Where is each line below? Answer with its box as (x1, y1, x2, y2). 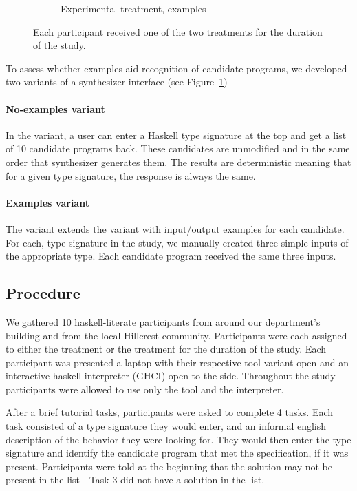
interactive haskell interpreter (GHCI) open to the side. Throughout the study (6, 368, 336, 383)
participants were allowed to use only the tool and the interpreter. (6, 382, 284, 396)
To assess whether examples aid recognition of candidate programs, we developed (6, 61, 347, 75)
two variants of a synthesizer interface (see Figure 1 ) (6, 74, 228, 89)
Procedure (6, 282, 80, 304)
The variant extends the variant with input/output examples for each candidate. (6, 221, 345, 236)
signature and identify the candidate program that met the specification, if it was (6, 446, 349, 460)
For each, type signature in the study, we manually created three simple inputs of (6, 235, 349, 249)
